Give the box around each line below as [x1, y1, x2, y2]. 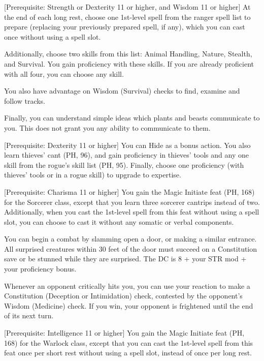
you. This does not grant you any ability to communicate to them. [4, 122, 211, 133]
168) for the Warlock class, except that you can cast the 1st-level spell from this [4, 337, 253, 348]
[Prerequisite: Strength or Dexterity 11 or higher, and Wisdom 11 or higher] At [4, 2, 251, 12]
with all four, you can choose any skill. [4, 68, 124, 79]
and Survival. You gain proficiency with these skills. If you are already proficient [4, 58, 254, 69]
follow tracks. [4, 95, 46, 106]
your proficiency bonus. [4, 263, 77, 274]
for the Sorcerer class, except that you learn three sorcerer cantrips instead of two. [4, 196, 260, 207]
